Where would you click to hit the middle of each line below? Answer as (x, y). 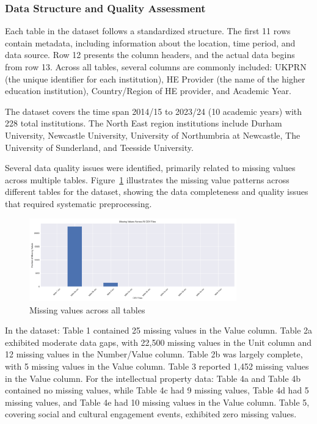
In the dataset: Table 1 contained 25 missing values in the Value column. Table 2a (159, 330)
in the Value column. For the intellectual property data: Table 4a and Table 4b (153, 378)
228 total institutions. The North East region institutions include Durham (144, 123)
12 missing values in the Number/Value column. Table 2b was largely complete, (154, 354)
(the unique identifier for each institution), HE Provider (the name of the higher (155, 79)
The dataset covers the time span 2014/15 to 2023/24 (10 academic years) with (154, 111)
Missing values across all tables (87, 309)
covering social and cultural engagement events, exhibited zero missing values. (151, 414)
